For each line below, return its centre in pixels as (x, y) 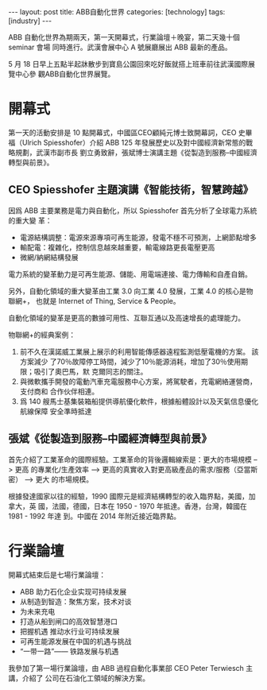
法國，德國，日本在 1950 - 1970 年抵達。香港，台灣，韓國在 (149, 506)
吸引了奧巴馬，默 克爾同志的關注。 (91, 371)
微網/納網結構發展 (49, 257)
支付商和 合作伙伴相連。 (59, 391)
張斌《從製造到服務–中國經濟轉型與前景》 (110, 439)
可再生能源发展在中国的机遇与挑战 (75, 641)
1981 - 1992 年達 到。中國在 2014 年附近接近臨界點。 (95, 516)
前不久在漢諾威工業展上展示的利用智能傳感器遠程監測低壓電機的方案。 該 (139, 351)
